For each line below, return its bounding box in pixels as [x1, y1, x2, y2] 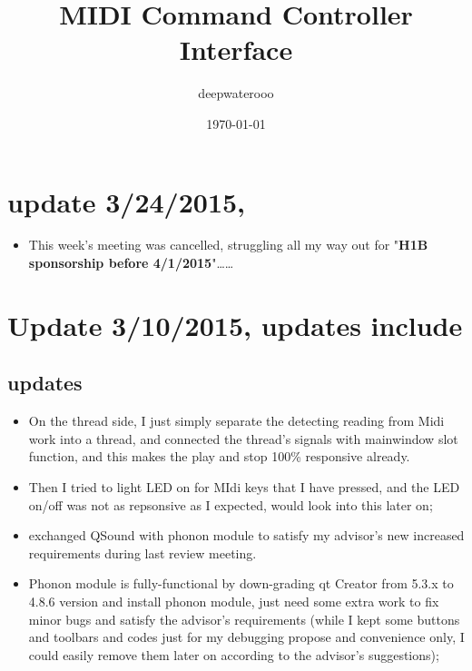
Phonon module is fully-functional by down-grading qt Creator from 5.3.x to [28, 574, 454, 593]
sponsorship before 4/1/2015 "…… [28, 253, 234, 272]
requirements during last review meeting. [28, 543, 257, 562]
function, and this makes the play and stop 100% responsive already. [28, 447, 410, 466]
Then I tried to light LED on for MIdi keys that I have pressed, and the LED [28, 477, 460, 496]
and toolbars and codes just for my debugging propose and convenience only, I [28, 627, 465, 646]
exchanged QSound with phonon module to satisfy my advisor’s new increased [28, 526, 465, 545]
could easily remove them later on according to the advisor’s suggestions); [28, 645, 439, 664]
